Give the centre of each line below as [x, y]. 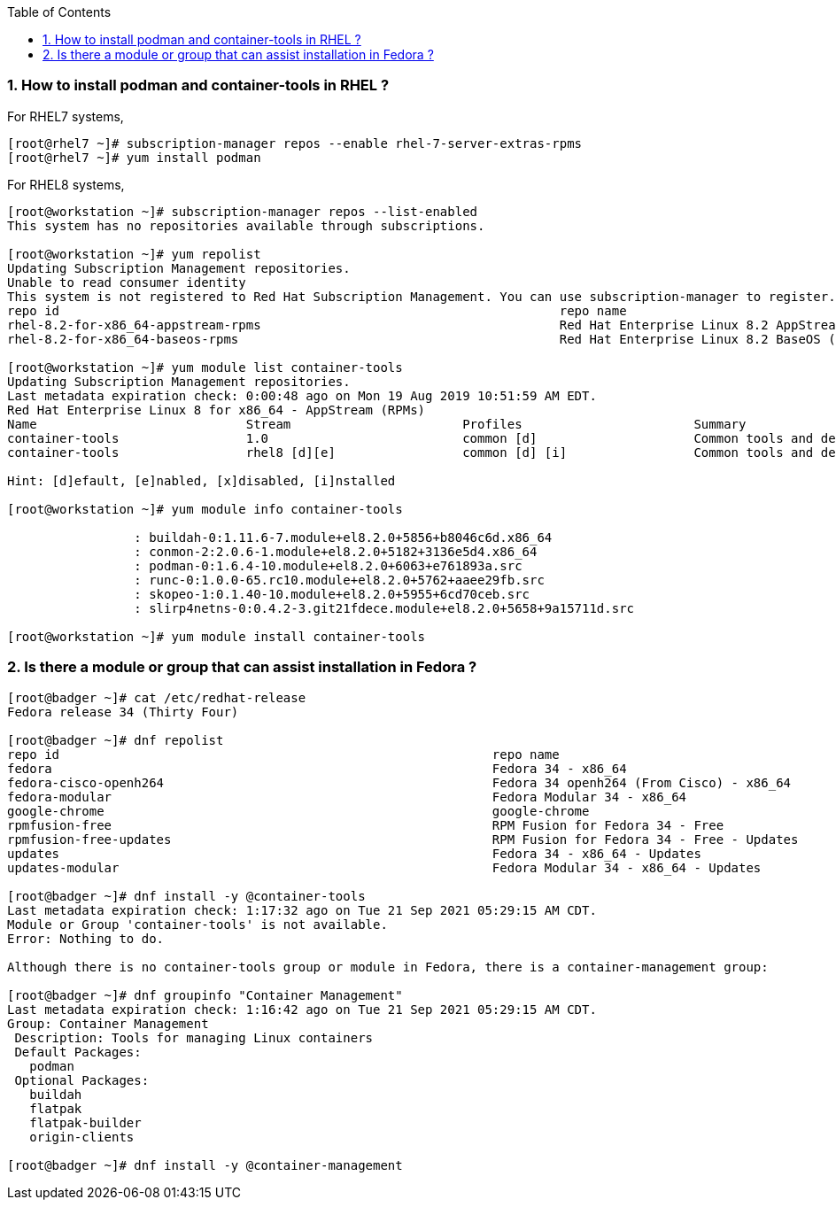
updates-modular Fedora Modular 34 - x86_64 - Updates [384, 867]
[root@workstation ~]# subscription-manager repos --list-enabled [243, 211]
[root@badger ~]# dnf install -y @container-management [205, 1165]
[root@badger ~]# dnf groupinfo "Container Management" [205, 995]
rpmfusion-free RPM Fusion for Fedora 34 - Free [366, 825]
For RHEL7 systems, [66, 116]
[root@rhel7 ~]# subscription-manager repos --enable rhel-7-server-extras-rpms [295, 143]
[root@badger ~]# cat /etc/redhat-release [157, 697]
